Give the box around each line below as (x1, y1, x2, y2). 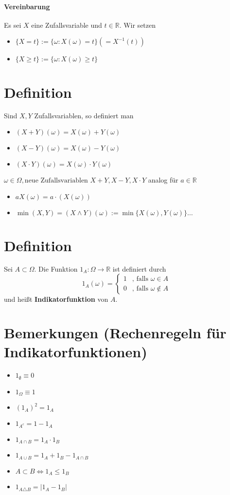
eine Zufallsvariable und (31, 19, 102, 30)
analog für (148, 175, 178, 185)
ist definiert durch (112, 263, 166, 274)
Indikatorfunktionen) (4, 342, 147, 362)
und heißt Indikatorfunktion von (4, 294, 108, 304)
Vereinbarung (4, 1, 50, 11)
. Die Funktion (34, 263, 78, 274)
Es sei (4, 19, 21, 30)
